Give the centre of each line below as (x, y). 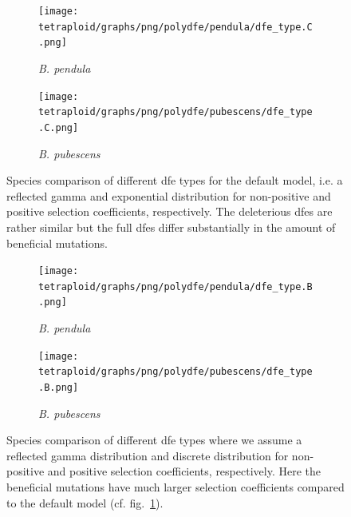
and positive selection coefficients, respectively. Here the (184, 471)
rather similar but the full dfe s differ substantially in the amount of (171, 227)
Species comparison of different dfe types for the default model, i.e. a (175, 180)
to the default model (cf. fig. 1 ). (85, 502)
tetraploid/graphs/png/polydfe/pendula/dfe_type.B (175, 286)
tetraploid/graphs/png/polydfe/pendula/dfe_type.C (175, 27)
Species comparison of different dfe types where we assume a (154, 440)
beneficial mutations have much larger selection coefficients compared (175, 487)
